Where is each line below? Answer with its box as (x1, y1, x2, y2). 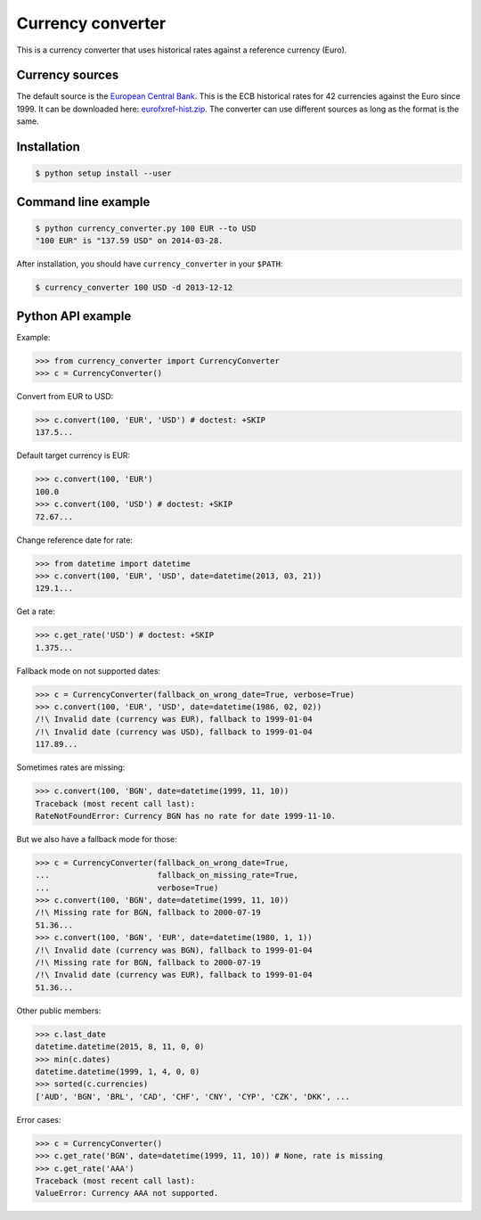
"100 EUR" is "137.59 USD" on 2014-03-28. (35, 236, 224, 246)
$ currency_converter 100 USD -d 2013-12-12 (35, 282, 233, 293)
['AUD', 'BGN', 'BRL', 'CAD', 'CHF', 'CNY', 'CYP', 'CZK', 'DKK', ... (35, 1092, 351, 1101)
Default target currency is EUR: (16, 450, 131, 461)
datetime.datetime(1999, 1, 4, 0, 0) (35, 1066, 200, 1077)
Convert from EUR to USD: (16, 391, 114, 402)
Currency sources (16, 68, 119, 83)
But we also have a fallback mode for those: (16, 833, 177, 844)
